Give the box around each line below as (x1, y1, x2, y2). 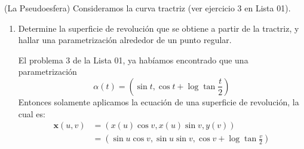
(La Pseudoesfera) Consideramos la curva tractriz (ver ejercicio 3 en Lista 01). (4, 2, 291, 14)
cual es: (18, 107, 45, 120)
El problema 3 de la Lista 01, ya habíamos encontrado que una (18, 53, 248, 66)
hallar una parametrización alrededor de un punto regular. (18, 34, 232, 46)
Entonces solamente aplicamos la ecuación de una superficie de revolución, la (18, 95, 299, 108)
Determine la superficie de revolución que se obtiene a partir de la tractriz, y (18, 22, 299, 34)
